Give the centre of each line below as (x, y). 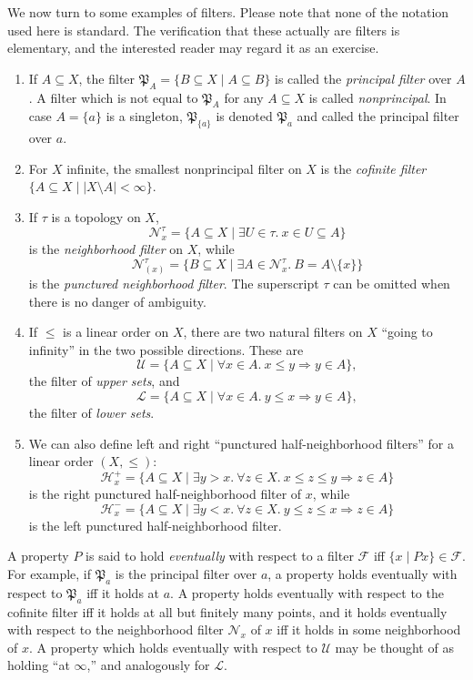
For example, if (50, 574)
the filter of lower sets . (91, 412)
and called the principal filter (378, 116)
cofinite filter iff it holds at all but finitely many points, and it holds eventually (227, 611)
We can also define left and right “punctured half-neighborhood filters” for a (241, 443)
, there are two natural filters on (273, 332)
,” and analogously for (148, 665)
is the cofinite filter (373, 168)
